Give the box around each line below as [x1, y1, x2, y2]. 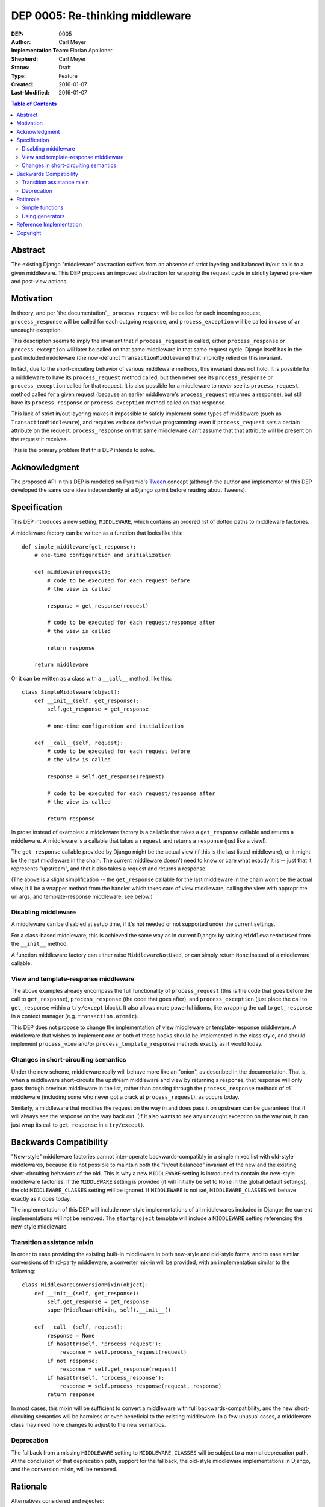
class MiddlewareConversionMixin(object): [22, 1282, 149, 1288]
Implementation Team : [11, 47, 69, 54]
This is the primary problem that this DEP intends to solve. [11, 446, 155, 453]
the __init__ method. [11, 940, 69, 948]
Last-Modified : [11, 89, 49, 96]
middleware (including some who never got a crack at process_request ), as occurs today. [11, 1093, 240, 1100]
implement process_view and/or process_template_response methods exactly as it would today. [11, 1040, 263, 1048]
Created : [11, 80, 34, 87]
